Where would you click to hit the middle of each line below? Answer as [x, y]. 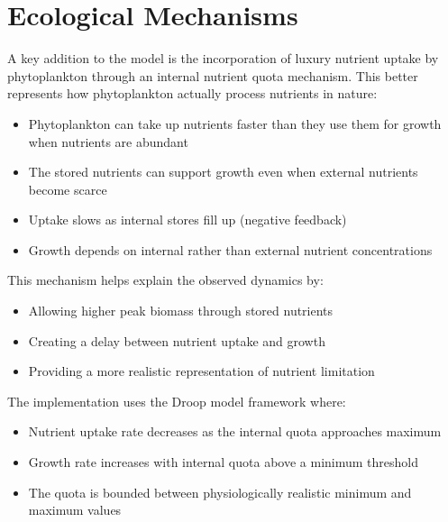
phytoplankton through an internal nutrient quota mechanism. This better [213, 75]
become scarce [68, 189]
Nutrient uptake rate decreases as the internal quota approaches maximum [235, 431]
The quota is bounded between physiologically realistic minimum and [220, 492]
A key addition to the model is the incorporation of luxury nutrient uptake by [223, 58]
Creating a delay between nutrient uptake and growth [177, 340]
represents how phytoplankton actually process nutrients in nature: [192, 93]
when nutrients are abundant [108, 141]
